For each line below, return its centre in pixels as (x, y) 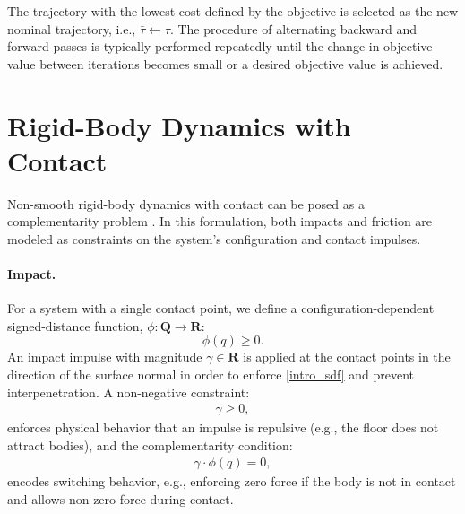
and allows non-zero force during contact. (121, 499)
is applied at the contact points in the (347, 357)
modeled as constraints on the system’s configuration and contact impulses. (214, 238)
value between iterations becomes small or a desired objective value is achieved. (225, 63)
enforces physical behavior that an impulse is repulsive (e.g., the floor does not (223, 427)
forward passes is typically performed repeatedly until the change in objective (220, 46)
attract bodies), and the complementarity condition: (150, 444)
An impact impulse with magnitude (105, 357)
